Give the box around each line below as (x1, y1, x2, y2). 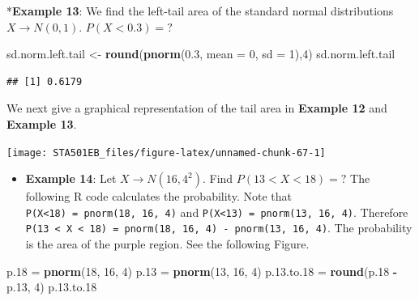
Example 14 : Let (25, 170, 117, 187)
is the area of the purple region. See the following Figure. (25, 235, 310, 252)
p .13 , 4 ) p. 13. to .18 (6, 278, 97, 295)
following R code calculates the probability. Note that (25, 188, 292, 205)
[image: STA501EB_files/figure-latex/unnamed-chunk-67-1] (6, 146, 326, 159)
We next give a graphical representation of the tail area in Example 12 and (6, 100, 387, 117)
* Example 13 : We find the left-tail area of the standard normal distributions (6, 2, 394, 19)
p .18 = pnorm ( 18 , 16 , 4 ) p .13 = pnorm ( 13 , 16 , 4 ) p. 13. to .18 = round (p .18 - (6, 262, 398, 279)
